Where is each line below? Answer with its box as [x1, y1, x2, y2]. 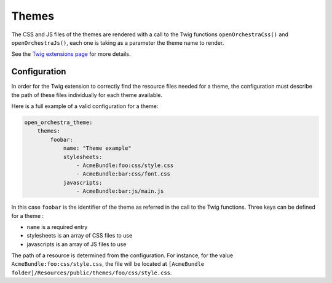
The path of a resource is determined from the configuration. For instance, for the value [11, 252, 234, 259]
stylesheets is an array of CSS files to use [26, 232, 133, 239]
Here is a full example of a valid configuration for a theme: [11, 103, 159, 110]
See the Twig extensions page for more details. [11, 50, 132, 58]
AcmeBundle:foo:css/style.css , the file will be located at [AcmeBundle [11, 260, 205, 268]
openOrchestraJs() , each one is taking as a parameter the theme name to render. [11, 39, 224, 46]
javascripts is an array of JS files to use [26, 240, 127, 248]
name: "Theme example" [63, 145, 132, 152]
